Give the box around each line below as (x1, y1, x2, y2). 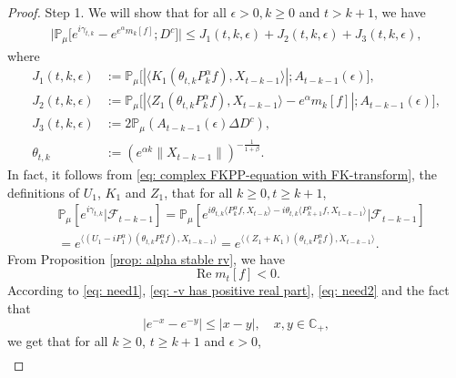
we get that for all (7, 332, 108, 351)
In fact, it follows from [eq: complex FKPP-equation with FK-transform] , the (7, 165, 438, 184)
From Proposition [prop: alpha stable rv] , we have (7, 249, 285, 268)
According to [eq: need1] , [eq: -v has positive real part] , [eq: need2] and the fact (7, 281, 450, 300)
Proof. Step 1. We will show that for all (7, 3, 227, 21)
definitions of (7, 182, 80, 201)
